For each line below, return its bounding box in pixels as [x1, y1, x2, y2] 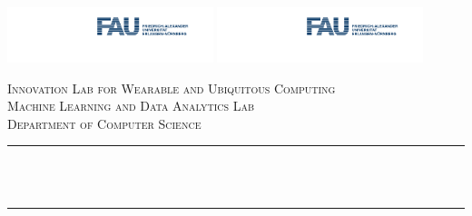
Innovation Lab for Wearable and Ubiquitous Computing [7, 78, 336, 97]
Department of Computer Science [7, 113, 202, 133]
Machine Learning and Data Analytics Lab [7, 96, 255, 115]
